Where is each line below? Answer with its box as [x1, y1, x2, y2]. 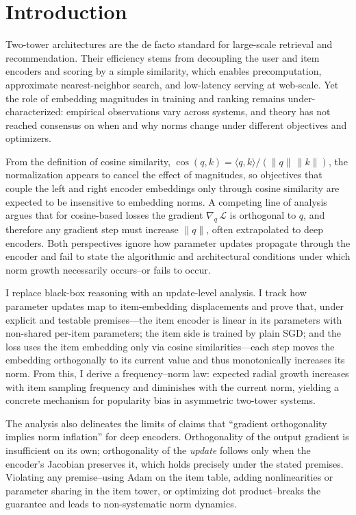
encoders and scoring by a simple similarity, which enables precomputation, [5, 64, 322, 78]
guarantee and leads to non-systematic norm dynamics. [5, 496, 237, 511]
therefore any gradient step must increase [5, 222, 179, 237]
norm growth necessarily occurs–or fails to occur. [5, 262, 211, 276]
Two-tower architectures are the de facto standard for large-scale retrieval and [5, 37, 333, 51]
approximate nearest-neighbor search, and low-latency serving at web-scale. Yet [5, 77, 339, 91]
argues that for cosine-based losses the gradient [5, 208, 203, 222]
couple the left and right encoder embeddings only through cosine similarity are [5, 181, 340, 195]
